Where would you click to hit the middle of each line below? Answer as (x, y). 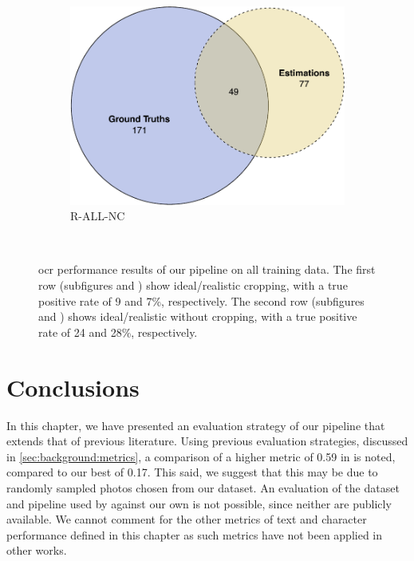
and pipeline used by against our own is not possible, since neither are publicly (199, 503)
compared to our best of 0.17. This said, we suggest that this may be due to (192, 472)
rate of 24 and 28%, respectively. (118, 332)
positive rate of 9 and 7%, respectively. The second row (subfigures (201, 300)
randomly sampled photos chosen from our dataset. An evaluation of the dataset (203, 487)
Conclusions (73, 387)
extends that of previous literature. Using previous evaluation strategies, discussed (207, 441)
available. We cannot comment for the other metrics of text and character (187, 519)
